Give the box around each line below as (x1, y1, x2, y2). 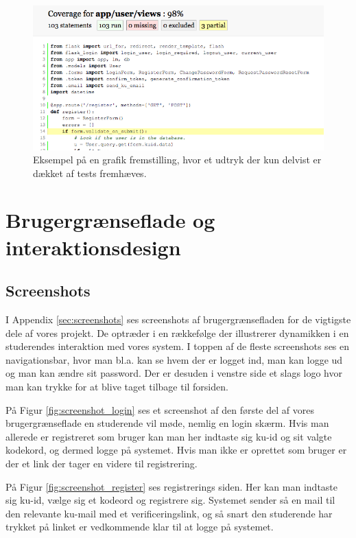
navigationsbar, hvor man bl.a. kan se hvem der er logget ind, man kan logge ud (5, 352, 343, 366)
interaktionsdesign (5, 233, 181, 261)
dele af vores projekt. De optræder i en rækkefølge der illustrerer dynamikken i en (5, 325, 349, 340)
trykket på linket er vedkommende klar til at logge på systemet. (5, 519, 274, 534)
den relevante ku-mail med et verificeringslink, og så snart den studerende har (5, 506, 333, 520)
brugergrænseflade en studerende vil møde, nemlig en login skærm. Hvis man (5, 416, 329, 430)
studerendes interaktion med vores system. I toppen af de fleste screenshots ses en (5, 339, 350, 353)
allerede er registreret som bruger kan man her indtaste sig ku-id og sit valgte (5, 429, 332, 443)
